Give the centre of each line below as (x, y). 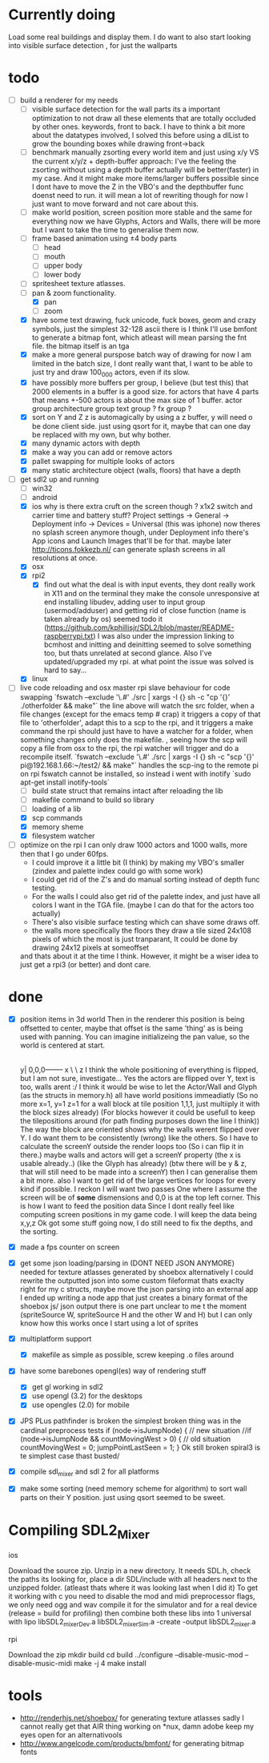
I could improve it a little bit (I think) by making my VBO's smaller (138, 862)
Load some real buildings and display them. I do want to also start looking (130, 37)
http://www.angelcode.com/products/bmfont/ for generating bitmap (132, 1743)
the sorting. (39, 1231)
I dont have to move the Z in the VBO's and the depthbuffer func (138, 187)
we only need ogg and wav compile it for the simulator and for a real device (133, 1604)
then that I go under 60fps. (64, 853)
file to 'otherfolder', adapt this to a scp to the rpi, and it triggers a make (137, 722)
